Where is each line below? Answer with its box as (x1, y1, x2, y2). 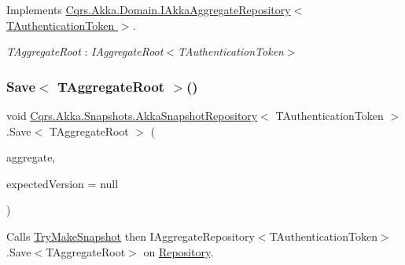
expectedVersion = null (6, 175, 119, 191)
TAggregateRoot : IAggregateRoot (6, 43, 164, 60)
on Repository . (143, 243, 214, 260)
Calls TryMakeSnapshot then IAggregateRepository (6, 227, 255, 244)
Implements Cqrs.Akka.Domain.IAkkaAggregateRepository (6, 2, 291, 17)
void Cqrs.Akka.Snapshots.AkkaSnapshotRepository (6, 107, 258, 123)
